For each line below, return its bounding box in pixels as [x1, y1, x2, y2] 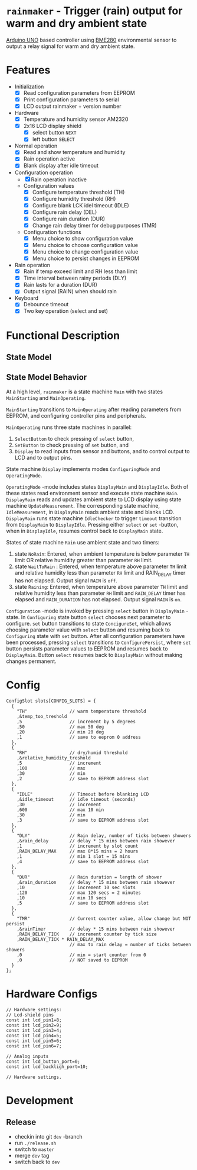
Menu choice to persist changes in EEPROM [32, 255, 140, 262]
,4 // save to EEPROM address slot [17, 858, 149, 864]
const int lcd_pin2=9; [6, 1022, 62, 1028]
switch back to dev [14, 1158, 60, 1165]
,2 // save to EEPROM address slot [17, 775, 149, 781]
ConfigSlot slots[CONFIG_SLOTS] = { [6, 698, 96, 704]
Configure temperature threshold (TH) [32, 188, 125, 195]
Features [6, 63, 51, 77]
